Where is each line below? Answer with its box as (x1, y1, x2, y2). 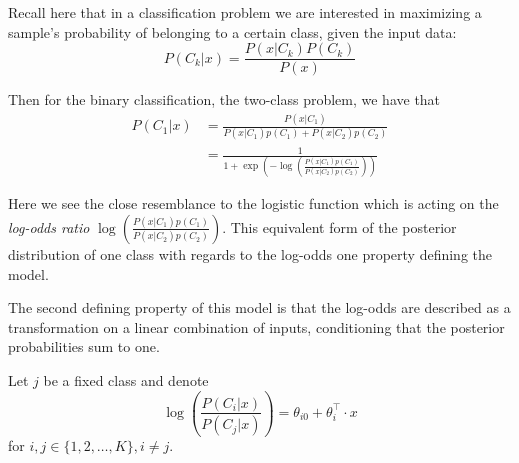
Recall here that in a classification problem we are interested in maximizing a (8, 2, 482, 22)
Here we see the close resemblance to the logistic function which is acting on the (8, 193, 499, 214)
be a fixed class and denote (43, 369, 209, 390)
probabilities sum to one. (8, 336, 160, 357)
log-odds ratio (8, 216, 90, 237)
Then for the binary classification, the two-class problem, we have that (8, 89, 441, 110)
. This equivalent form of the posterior (222, 216, 457, 237)
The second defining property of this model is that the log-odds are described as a (8, 297, 511, 318)
